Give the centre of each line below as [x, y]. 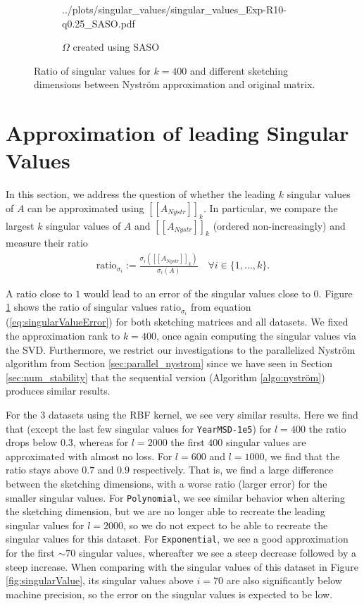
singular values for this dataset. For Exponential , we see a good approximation [177, 539]
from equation [221, 307]
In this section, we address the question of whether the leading [141, 194]
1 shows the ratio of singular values [82, 307]
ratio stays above [42, 470]
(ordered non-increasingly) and [279, 225]
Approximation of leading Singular [177, 133]
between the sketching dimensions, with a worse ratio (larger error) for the [167, 483]
